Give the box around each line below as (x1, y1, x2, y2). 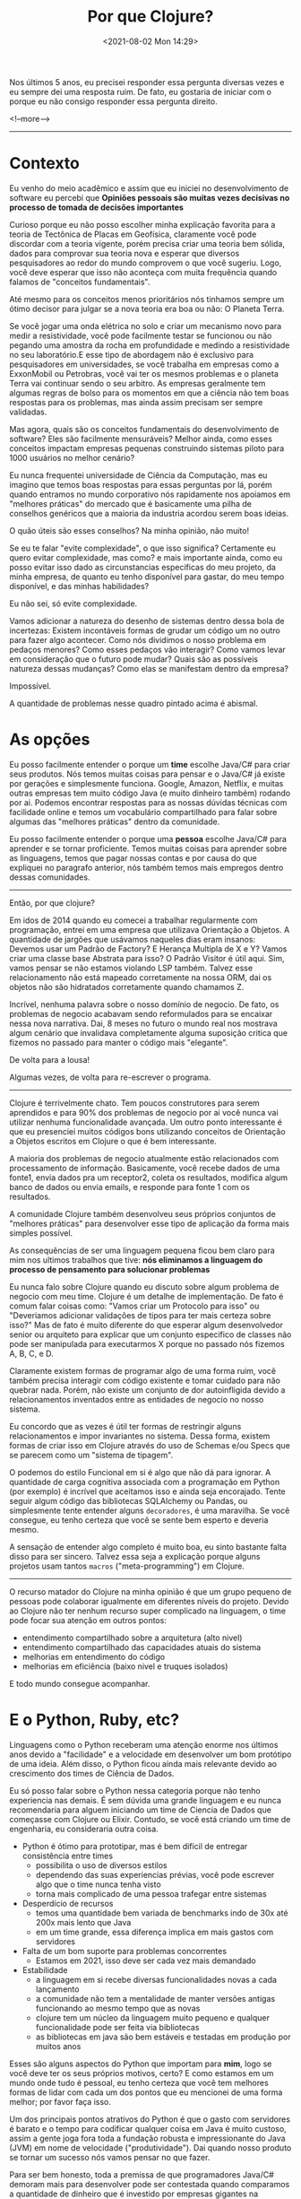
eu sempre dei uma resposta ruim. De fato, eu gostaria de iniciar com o (9, 86, 271, 97)
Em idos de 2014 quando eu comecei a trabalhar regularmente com (9, 915, 258, 926)
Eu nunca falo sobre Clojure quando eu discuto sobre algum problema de (9, 1281, 279, 1292)
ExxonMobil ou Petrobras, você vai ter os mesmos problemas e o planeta (9, 368, 279, 378)
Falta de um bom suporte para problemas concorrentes (21, 1945, 227, 1956)
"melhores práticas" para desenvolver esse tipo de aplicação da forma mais (9, 1218, 289, 1229)
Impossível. (9, 680, 52, 691)
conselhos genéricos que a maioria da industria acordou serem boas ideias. (9, 508, 289, 518)
